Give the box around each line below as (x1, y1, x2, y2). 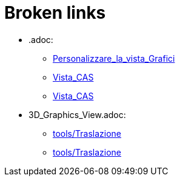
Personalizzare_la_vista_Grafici (53, 53, 175, 64)
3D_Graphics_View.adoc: (28, 109, 126, 120)
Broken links (4, 2, 106, 23)
